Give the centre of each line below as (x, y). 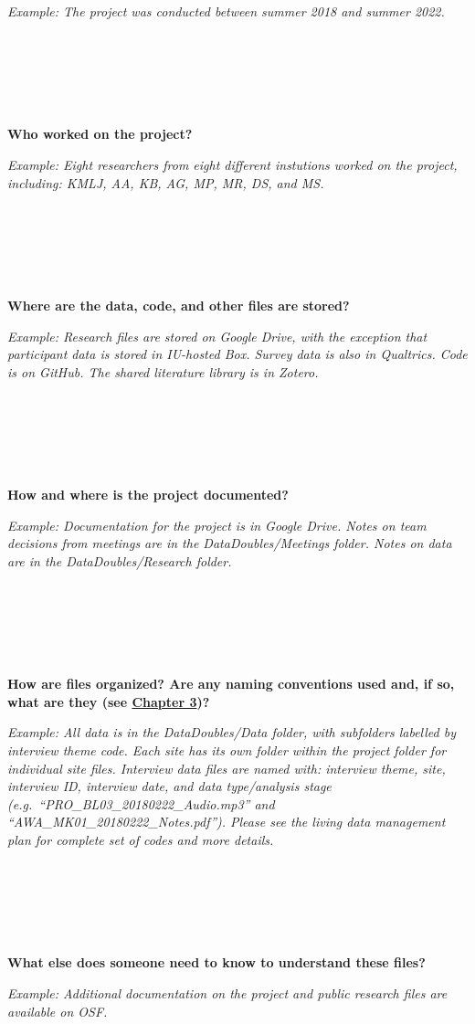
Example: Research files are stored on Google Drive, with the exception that (217, 336)
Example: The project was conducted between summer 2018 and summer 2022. (226, 11)
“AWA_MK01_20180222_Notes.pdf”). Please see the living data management (227, 822)
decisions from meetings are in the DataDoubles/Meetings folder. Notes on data (230, 543)
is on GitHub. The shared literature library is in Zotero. (163, 371)
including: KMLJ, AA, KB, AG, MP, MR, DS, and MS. (166, 182)
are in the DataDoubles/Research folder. (120, 560)
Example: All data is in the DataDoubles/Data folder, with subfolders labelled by (232, 732)
